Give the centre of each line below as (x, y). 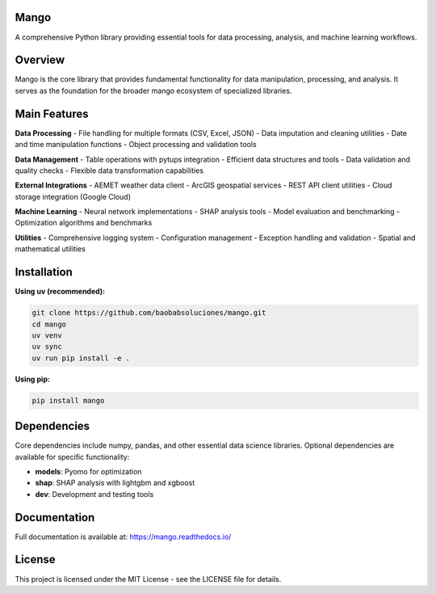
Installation (44, 272)
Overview (40, 60)
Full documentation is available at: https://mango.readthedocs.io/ (123, 537)
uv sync (47, 347)
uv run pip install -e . (81, 358)
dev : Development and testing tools (94, 494)
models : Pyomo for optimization (88, 471)
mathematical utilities (50, 249)
